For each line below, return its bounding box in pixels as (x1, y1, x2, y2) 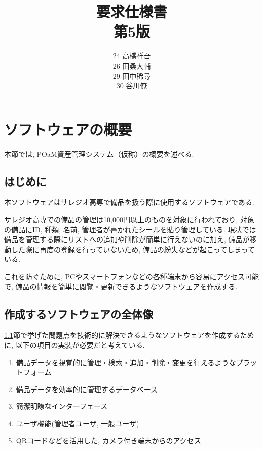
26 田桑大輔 (112, 60, 151, 71)
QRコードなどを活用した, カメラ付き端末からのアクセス (16, 435, 201, 445)
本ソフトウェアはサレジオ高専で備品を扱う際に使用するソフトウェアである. (4, 197, 254, 207)
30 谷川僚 (116, 80, 147, 91)
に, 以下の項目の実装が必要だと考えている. (4, 339, 145, 350)
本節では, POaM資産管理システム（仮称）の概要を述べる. (4, 148, 194, 159)
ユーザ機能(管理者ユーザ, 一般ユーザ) (16, 417, 139, 428)
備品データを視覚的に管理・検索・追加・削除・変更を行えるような (16, 356, 236, 367)
